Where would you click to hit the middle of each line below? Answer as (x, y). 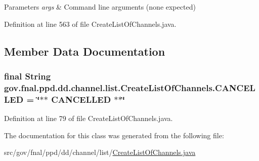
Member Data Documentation (85, 51)
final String (28, 76)
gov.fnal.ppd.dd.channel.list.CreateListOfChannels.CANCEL (130, 87)
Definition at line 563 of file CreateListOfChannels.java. (90, 24)
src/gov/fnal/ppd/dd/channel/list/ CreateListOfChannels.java (100, 152)
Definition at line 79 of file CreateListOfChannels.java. (89, 118)
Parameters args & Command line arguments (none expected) (100, 7)
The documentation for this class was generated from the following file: (114, 135)
